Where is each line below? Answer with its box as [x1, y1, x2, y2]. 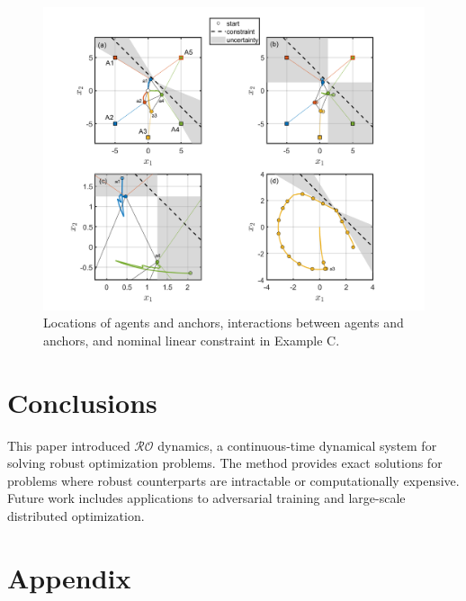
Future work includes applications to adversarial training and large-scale [7, 489, 406, 507]
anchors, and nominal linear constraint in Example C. [43, 330, 340, 349]
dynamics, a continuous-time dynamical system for [157, 435, 437, 454]
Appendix [7, 559, 131, 596]
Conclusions [7, 383, 157, 420]
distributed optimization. [7, 506, 145, 525]
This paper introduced [7, 435, 130, 454]
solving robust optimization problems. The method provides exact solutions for [7, 453, 443, 472]
